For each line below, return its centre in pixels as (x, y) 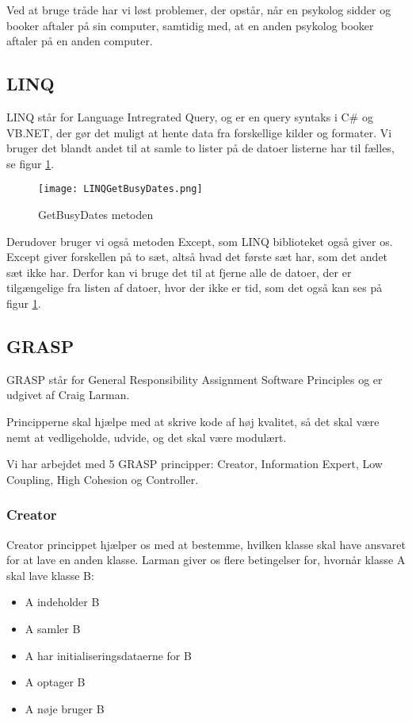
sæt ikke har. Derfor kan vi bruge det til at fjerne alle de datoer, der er (179, 272)
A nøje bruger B (65, 708)
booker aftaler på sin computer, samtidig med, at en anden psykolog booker (190, 25)
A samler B (53, 628)
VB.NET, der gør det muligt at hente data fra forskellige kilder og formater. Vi (199, 132)
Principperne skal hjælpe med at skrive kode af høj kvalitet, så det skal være (193, 421)
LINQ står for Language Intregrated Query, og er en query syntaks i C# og (190, 116)
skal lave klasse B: (50, 575)
